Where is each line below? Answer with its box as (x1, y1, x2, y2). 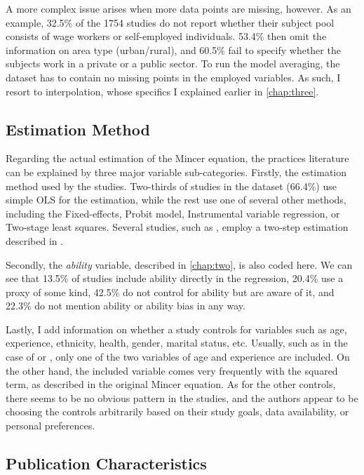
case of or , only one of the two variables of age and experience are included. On (6, 349, 350, 364)
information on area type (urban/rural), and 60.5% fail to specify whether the (6, 42, 341, 57)
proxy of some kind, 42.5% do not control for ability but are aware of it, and (6, 284, 335, 299)
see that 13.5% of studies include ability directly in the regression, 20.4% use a (6, 271, 344, 286)
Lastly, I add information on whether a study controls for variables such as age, (6, 321, 347, 336)
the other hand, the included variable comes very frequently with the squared (6, 363, 338, 377)
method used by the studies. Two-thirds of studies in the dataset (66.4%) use (6, 178, 337, 193)
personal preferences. (6, 418, 95, 433)
